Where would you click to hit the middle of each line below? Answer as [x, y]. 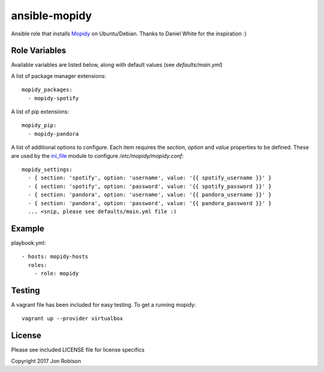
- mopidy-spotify [53, 98]
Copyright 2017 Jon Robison [46, 361]
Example [28, 228]
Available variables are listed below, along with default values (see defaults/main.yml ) [117, 65]
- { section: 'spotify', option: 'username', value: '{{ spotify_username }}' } [150, 178]
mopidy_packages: [47, 90]
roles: [37, 265]
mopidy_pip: [39, 125]
